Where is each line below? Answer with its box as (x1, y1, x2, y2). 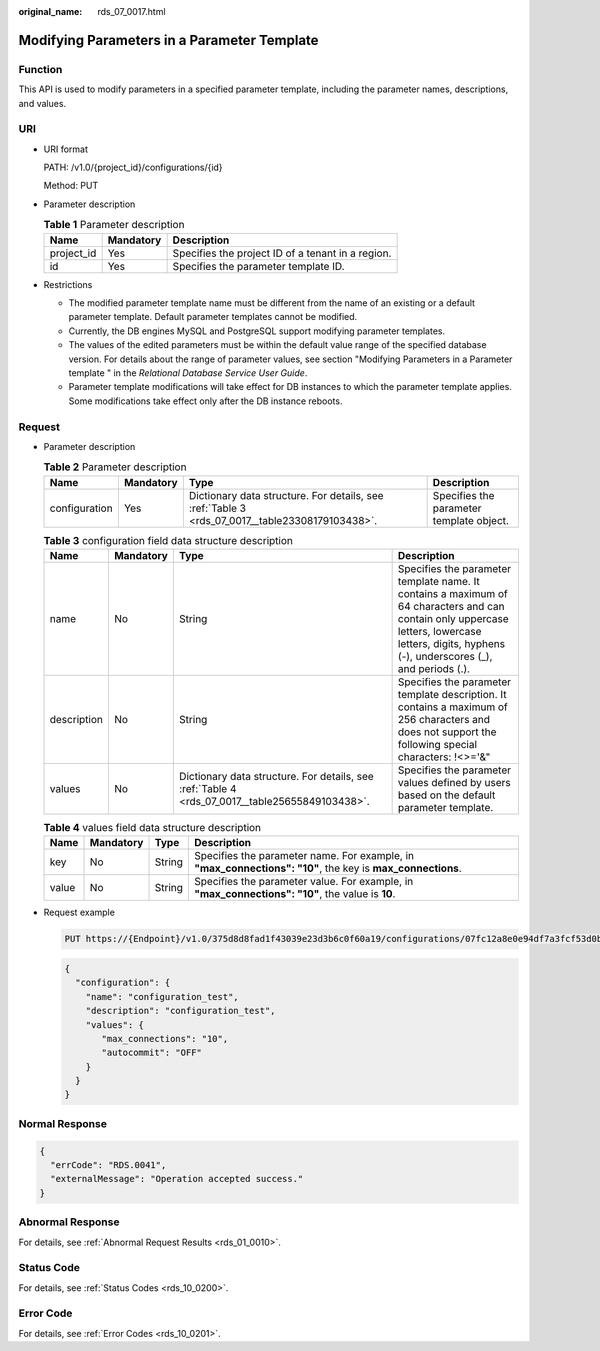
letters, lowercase (397, 625, 482, 639)
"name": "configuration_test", (85, 991, 239, 1002)
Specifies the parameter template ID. (172, 259, 345, 273)
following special (397, 738, 478, 752)
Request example (43, 906, 115, 919)
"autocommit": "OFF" (101, 1047, 202, 1059)
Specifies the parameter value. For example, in (194, 875, 414, 889)
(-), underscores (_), (397, 650, 493, 664)
